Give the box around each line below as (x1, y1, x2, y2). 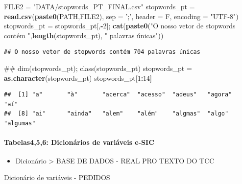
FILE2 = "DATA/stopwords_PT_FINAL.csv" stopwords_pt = (4, 1, 195, 11)
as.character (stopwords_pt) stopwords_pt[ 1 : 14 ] (4, 72, 152, 83)
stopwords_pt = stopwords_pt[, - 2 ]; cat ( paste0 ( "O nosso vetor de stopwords (4, 21, 236, 31)
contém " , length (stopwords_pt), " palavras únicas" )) (4, 30, 164, 40)
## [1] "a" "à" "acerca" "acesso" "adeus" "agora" (4, 91, 232, 98)
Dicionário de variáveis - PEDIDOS (4, 172, 110, 182)
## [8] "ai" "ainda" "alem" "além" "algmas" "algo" (4, 110, 229, 117)
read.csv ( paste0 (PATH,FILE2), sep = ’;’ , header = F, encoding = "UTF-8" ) (4, 11, 239, 21)
